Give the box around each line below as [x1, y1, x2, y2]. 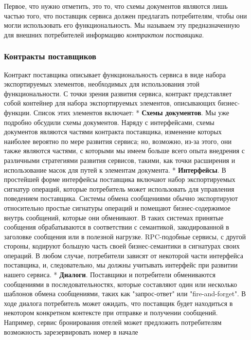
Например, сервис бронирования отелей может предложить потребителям [4, 317, 222, 327]
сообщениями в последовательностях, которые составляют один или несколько [4, 279, 237, 289]
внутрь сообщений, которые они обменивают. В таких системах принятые [4, 212, 224, 222]
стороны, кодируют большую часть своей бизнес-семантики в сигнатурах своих [4, 241, 240, 251]
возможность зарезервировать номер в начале [4, 326, 138, 337]
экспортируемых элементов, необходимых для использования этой [4, 79, 200, 89]
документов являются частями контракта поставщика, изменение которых [4, 126, 222, 137]
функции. [4, 107, 32, 117]
